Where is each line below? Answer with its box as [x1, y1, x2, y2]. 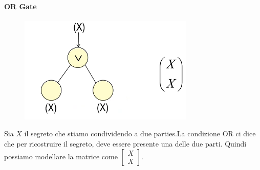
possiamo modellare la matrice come [4, 151, 118, 161]
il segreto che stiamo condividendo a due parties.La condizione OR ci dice [24, 128, 256, 139]
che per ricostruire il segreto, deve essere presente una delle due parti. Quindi [4, 138, 247, 149]
